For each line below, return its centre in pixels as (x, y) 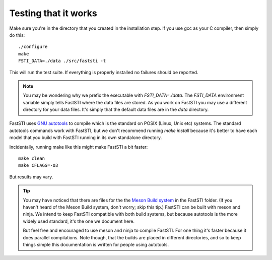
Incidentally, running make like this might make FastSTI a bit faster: (79, 147)
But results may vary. (31, 177)
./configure (33, 47)
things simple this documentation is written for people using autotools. (96, 244)
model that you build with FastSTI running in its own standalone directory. (86, 138)
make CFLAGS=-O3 (38, 166)
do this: (17, 35)
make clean (32, 158)
